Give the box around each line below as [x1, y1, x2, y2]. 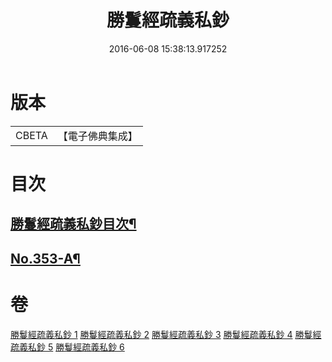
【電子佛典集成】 [57, 129, 138, 143]
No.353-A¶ [10, 250, 81, 267]
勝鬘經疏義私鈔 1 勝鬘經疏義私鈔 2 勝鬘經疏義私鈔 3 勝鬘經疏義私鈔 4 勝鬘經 [10, 328, 322, 340]
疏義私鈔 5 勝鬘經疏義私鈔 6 [10, 341, 125, 353]
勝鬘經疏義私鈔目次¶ [10, 216, 137, 233]
